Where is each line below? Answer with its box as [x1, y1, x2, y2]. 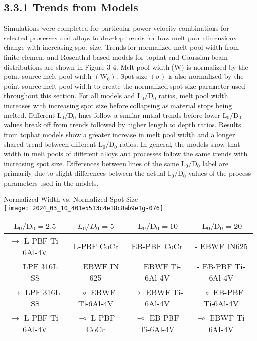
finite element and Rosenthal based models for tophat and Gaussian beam [4, 51, 228, 62]
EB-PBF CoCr [131, 240, 183, 252]
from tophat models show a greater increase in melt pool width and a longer [4, 129, 235, 139]
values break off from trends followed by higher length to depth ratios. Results [4, 119, 241, 130]
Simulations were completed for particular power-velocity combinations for [4, 23, 229, 33]
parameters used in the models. [4, 177, 99, 188]
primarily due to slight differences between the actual [4, 168, 166, 178]
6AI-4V [208, 323, 234, 335]
